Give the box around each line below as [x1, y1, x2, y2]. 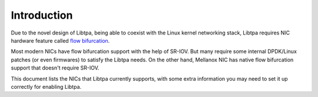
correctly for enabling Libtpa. [11, 83, 82, 90]
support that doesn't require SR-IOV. [11, 64, 100, 71]
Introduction [11, 9, 73, 22]
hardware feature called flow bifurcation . [11, 37, 110, 44]
